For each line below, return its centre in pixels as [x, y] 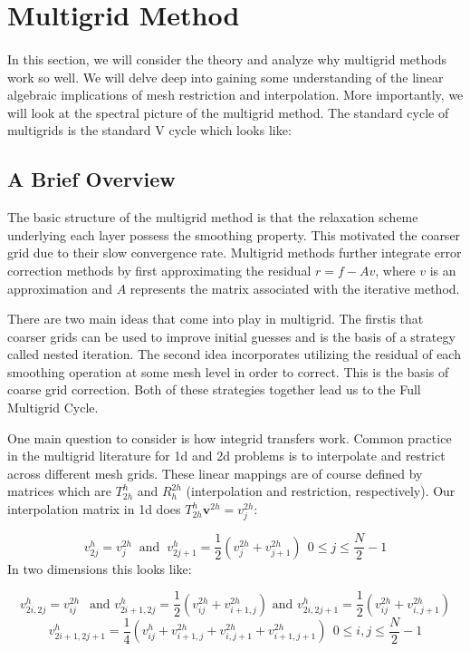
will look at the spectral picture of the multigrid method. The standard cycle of [228, 112]
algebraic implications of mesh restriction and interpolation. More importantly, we [235, 95]
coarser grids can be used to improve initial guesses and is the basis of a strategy [231, 336]
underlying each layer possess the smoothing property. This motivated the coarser [234, 234]
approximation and [60, 288]
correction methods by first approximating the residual [159, 270]
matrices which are [59, 491]
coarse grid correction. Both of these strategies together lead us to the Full [214, 389]
